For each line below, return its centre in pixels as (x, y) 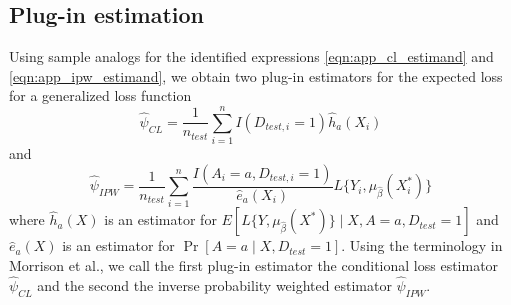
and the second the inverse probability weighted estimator (214, 284)
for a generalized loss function (100, 95)
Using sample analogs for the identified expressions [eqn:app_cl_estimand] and (251, 56)
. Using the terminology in (422, 245)
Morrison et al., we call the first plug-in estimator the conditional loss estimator (254, 265)
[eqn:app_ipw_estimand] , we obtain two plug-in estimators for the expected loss (256, 75)
